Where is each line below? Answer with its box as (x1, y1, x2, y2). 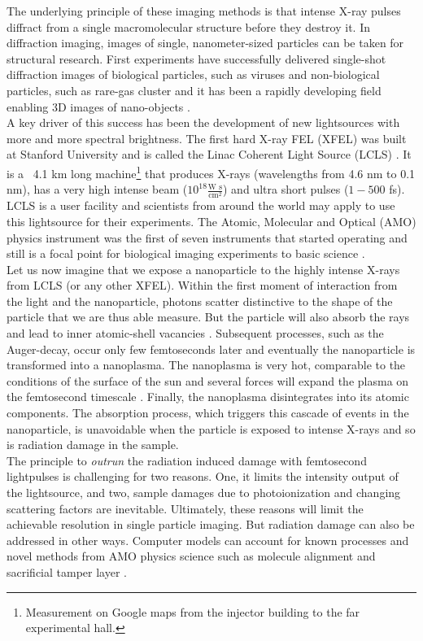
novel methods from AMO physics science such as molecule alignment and (7, 547, 376, 565)
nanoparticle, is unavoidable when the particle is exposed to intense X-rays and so (7, 420, 416, 437)
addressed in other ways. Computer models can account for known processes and (7, 531, 409, 548)
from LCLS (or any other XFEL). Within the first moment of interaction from (7, 277, 398, 294)
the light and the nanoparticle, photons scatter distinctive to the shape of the (7, 292, 393, 309)
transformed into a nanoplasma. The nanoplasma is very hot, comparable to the (7, 356, 406, 373)
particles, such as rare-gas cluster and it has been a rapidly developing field (7, 81, 382, 98)
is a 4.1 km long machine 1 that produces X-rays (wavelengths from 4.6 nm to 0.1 (7, 162, 416, 181)
